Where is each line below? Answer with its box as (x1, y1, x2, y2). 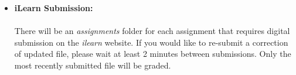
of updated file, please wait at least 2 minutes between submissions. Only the (14, 47, 291, 60)
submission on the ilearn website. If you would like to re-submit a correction (14, 36, 288, 48)
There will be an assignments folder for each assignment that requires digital (14, 25, 290, 37)
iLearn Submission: (14, 2, 93, 13)
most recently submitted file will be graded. (14, 59, 171, 71)
